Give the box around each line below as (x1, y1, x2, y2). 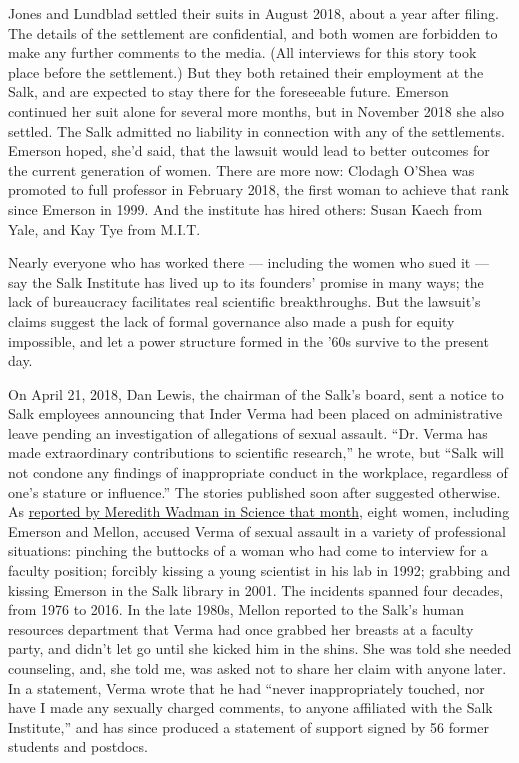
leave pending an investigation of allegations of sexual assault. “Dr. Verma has (8, 422, 488, 443)
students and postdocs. (8, 736, 148, 757)
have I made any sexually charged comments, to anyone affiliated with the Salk (8, 697, 493, 718)
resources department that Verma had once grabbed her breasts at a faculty (8, 618, 474, 639)
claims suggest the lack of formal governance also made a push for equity (8, 310, 455, 331)
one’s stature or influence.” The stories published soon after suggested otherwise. (8, 481, 501, 502)
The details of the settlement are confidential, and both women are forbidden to (8, 22, 498, 43)
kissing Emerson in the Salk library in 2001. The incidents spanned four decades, (8, 579, 504, 600)
